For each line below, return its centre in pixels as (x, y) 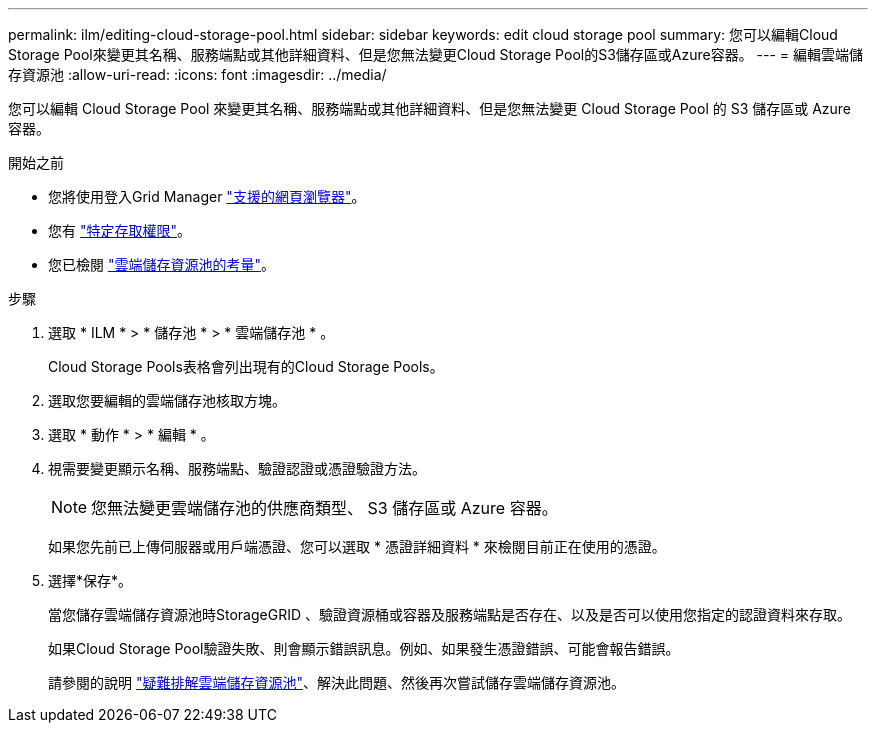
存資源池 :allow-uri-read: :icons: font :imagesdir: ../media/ (197, 74)
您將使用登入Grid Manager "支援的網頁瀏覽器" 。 (207, 196)
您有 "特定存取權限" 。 (119, 230)
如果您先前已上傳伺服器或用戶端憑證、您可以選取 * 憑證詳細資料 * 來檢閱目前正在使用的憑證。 (357, 546)
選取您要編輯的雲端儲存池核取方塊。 (167, 400)
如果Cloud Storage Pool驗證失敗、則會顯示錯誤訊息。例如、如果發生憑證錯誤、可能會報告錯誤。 (364, 648)
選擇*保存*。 (90, 580)
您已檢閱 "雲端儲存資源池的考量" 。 (161, 264)
